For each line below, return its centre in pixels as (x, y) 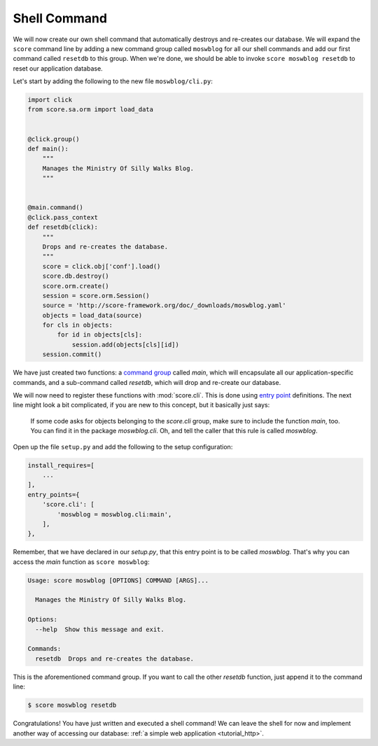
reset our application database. (58, 68)
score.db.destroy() (76, 276)
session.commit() (72, 354)
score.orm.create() (76, 286)
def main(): (48, 149)
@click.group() (54, 139)
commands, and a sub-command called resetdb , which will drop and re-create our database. (147, 382)
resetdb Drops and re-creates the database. (114, 659)
